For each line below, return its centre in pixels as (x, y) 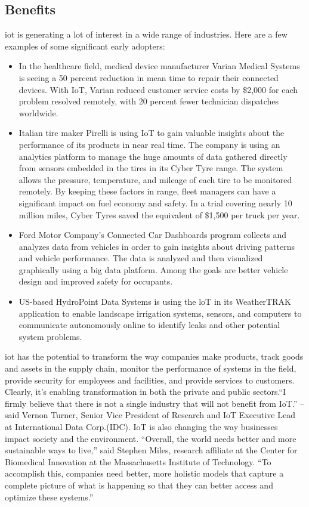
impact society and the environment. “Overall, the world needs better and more (151, 438)
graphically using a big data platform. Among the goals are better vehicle (153, 269)
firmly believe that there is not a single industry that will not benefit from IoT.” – (155, 403)
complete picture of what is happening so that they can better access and (139, 485)
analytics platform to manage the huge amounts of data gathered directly (153, 156)
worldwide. (38, 112)
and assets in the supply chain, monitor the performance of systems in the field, (151, 368)
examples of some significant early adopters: (85, 46)
